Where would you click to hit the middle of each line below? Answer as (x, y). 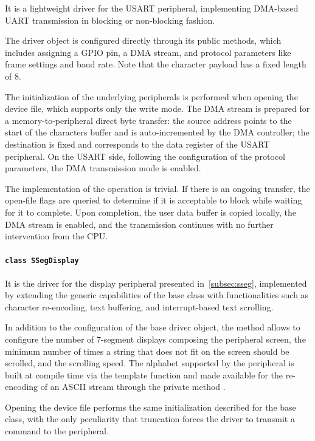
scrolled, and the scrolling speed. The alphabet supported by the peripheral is (150, 363)
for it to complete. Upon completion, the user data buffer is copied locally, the (151, 212)
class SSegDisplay (42, 261)
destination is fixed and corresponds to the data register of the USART (137, 144)
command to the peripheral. (57, 431)
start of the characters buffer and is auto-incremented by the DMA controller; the (157, 132)
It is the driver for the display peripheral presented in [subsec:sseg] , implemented (156, 283)
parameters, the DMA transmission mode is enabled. (103, 168)
